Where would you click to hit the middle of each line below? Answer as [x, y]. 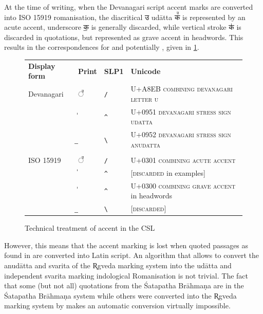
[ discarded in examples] [168, 172]
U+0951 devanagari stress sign [181, 111]
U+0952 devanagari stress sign [181, 134]
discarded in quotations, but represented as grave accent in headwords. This [124, 37]
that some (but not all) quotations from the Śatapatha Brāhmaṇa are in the [124, 285]
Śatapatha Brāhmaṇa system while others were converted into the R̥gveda [120, 295]
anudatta [146, 144]
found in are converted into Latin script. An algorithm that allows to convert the [132, 255]
